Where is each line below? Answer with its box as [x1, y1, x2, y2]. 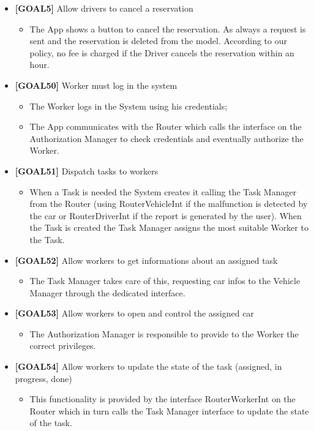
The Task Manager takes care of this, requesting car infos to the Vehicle [29, 274, 301, 287]
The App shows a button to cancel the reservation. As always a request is [29, 22, 306, 35]
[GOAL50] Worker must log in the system [15, 78, 178, 91]
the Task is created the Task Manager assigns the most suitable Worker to [29, 221, 308, 234]
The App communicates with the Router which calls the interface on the [29, 120, 302, 133]
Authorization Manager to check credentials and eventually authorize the [29, 132, 304, 144]
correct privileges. [29, 339, 96, 352]
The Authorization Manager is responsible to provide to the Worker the [29, 327, 299, 340]
